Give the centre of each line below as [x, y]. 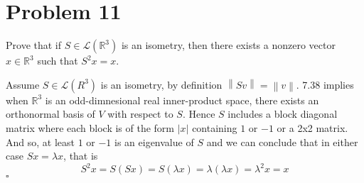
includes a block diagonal [283, 114]
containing [215, 127]
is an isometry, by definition [161, 84]
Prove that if [34, 45]
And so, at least [40, 142]
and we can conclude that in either [282, 142]
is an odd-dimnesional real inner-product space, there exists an [182, 100]
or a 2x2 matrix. [312, 127]
